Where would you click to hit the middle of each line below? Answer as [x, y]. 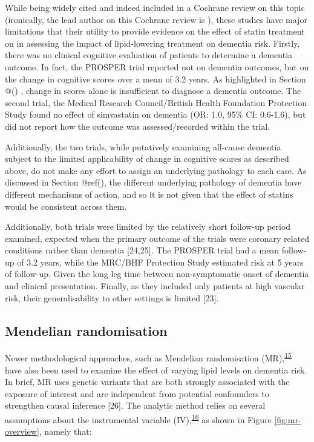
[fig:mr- [288, 419]
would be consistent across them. [66, 206]
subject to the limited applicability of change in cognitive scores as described [147, 159]
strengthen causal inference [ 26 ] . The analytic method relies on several [135, 405]
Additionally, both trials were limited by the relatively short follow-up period [148, 226]
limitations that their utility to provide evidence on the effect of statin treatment [155, 31]
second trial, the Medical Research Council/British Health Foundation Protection [156, 102]
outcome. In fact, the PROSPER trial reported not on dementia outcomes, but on [157, 66]
